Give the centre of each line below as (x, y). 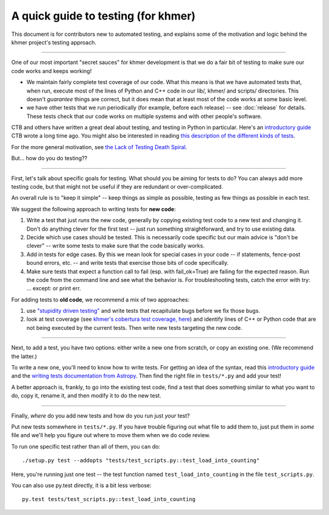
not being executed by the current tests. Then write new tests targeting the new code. (135, 328)
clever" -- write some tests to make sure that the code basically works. (115, 246)
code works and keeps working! (51, 71)
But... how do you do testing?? (49, 158)
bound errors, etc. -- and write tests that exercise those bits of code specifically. (128, 263)
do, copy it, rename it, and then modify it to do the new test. (86, 396)
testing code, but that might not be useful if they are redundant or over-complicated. (117, 187)
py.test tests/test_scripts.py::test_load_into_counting (109, 499)
